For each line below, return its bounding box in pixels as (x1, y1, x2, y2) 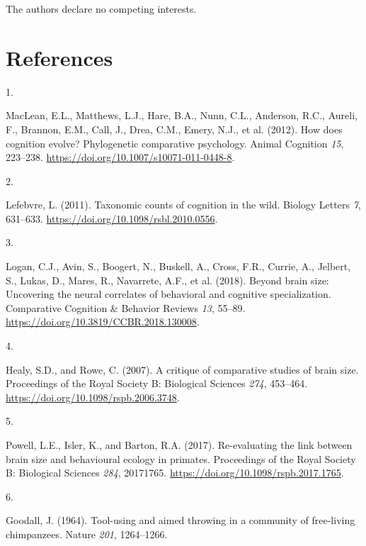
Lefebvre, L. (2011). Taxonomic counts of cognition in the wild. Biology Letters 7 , (6, 197, 361, 212)
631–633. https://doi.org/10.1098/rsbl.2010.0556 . (6, 211, 218, 225)
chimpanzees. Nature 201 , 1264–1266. (6, 526, 168, 541)
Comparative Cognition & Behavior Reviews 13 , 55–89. (6, 300, 246, 315)
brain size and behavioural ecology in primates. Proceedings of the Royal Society (6, 451, 356, 466)
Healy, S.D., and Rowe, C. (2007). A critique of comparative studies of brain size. (6, 362, 359, 377)
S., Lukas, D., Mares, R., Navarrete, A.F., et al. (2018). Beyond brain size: (6, 272, 329, 287)
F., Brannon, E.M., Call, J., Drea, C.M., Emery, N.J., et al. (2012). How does (6, 121, 343, 136)
